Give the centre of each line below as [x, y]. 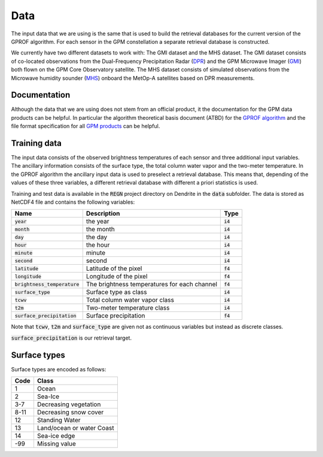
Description [103, 214]
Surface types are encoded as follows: [59, 369]
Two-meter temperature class [128, 308]
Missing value [56, 444]
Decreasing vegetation [69, 404]
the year [98, 222]
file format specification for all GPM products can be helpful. [86, 126]
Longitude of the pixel [117, 277]
